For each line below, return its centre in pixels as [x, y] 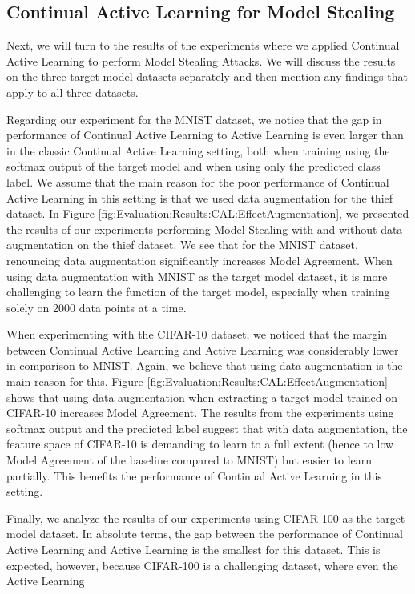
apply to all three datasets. [73, 92]
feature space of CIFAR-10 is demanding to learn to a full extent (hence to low [200, 444]
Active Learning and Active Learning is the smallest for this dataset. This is [193, 550]
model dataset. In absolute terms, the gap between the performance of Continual [205, 534]
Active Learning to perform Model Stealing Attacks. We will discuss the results [201, 60]
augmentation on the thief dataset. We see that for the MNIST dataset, [182, 245]
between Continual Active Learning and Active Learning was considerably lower [203, 349]
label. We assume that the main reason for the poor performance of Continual [198, 181]
